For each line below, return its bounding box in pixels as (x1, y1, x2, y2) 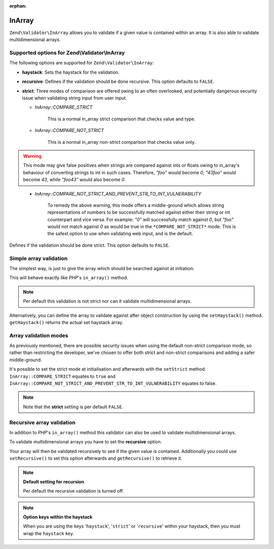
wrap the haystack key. (23, 530, 74, 536)
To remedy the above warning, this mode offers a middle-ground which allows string (47, 202, 224, 208)
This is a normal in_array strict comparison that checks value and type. (47, 116, 195, 122)
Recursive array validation (9, 419, 76, 426)
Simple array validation (9, 254, 68, 262)
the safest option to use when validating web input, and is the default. (47, 231, 193, 237)
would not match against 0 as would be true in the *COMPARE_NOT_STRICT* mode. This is (47, 223, 236, 230)
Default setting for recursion (23, 478, 85, 485)
